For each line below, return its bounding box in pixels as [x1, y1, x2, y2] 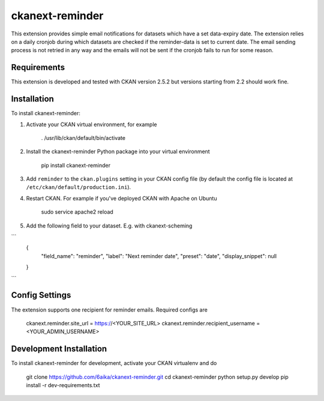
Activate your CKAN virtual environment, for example [26, 121, 157, 128]
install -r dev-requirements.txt [26, 381, 100, 388]
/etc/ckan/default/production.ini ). [26, 184, 131, 191]
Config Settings [11, 290, 71, 300]
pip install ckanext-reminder [41, 161, 111, 169]
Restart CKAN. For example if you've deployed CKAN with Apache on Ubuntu [26, 194, 217, 202]
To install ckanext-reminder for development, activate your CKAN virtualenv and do [11, 360, 217, 367]
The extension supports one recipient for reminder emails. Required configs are [11, 306, 208, 313]
